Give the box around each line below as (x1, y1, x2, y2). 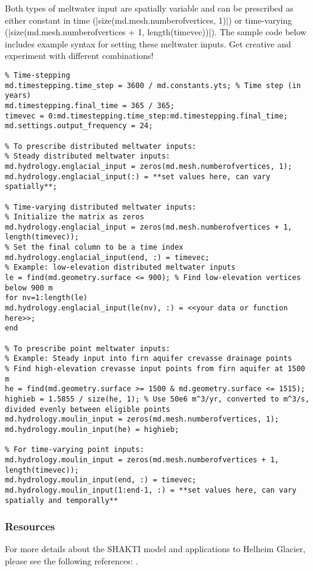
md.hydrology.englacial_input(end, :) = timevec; (5, 253, 210, 262)
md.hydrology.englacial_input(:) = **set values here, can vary (5, 172, 270, 181)
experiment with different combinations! (5, 49, 154, 62)
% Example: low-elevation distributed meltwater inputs (5, 263, 236, 272)
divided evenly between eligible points (5, 405, 171, 414)
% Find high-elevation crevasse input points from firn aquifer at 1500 (5, 364, 305, 373)
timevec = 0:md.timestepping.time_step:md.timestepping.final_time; (5, 111, 288, 120)
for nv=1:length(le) (5, 293, 88, 303)
